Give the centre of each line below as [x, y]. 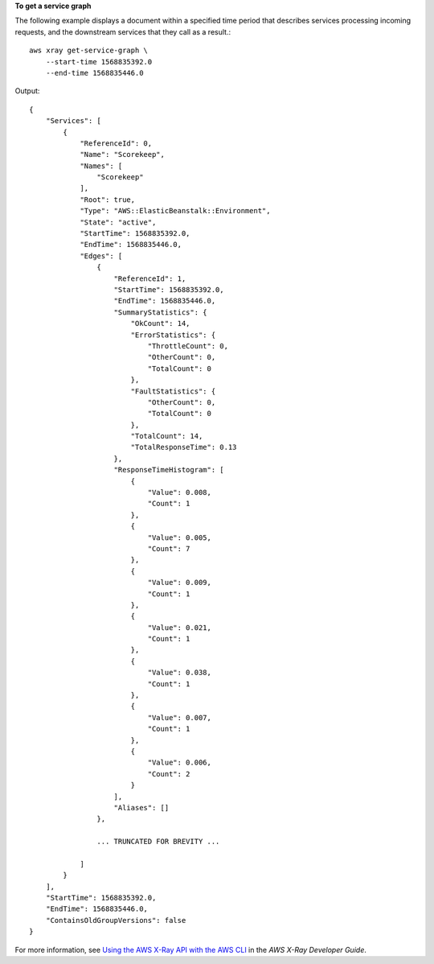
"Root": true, [108, 200]
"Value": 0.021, [180, 627]
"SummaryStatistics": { [161, 312]
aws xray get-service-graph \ [89, 51]
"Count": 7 [169, 548]
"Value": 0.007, [180, 717]
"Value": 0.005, [180, 538]
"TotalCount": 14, [167, 436]
